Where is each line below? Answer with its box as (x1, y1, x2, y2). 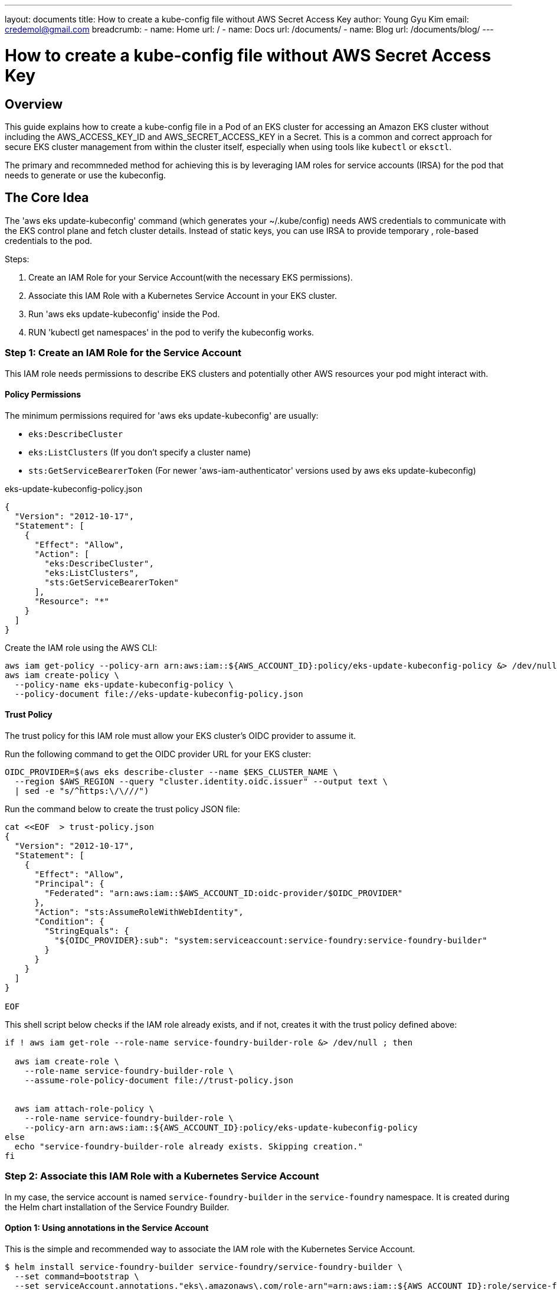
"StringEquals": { (44, 926, 129, 936)
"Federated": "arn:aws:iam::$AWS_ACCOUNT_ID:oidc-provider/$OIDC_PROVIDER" (44, 888, 403, 898)
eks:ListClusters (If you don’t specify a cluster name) (28, 447, 251, 457)
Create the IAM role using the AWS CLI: (5, 642, 158, 653)
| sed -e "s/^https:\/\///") (14, 786, 149, 796)
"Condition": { (34, 916, 104, 926)
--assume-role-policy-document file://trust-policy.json (24, 1075, 293, 1085)
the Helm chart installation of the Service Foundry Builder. (5, 1201, 230, 1212)
